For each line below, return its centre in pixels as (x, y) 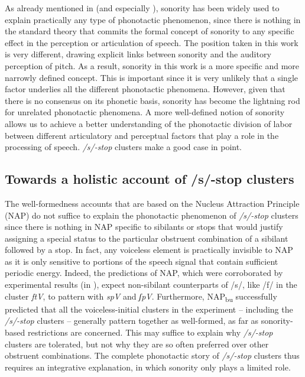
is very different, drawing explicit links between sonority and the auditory (138, 54)
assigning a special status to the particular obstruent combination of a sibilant (147, 238)
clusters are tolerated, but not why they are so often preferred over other (137, 344)
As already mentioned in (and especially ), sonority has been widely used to (142, 8)
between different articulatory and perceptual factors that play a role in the (142, 135)
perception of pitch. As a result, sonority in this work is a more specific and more (152, 65)
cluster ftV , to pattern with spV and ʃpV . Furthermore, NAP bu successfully (141, 297)
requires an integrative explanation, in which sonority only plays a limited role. (148, 367)
